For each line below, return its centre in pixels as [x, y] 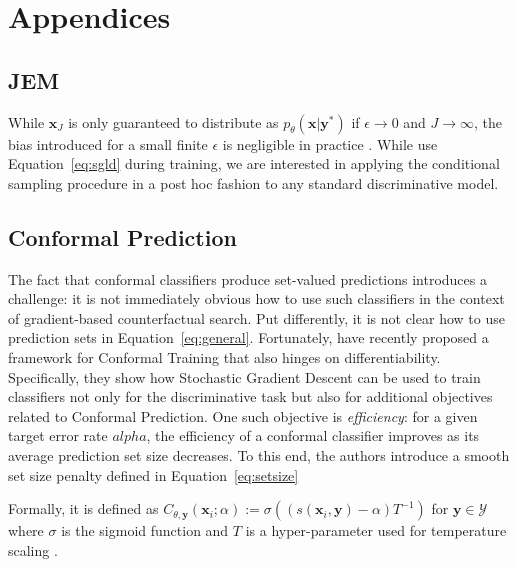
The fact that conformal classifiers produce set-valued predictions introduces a [247, 278]
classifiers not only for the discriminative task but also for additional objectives [250, 396]
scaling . [33, 549]
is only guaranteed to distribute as [173, 121]
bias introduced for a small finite [108, 143]
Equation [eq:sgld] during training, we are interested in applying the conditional [254, 163]
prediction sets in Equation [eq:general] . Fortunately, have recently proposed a [248, 337]
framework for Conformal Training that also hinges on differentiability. [224, 356]
